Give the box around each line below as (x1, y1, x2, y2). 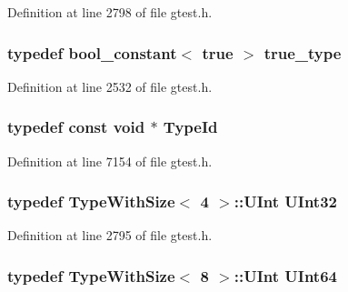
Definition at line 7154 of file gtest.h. (7, 151, 213, 170)
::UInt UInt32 (234, 190, 337, 213)
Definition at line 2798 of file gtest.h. (7, 3, 213, 21)
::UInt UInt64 (234, 264, 337, 287)
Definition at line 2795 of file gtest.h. (7, 226, 213, 245)
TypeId (163, 116, 218, 138)
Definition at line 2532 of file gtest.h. (7, 76, 213, 96)
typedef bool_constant (7, 41, 177, 64)
